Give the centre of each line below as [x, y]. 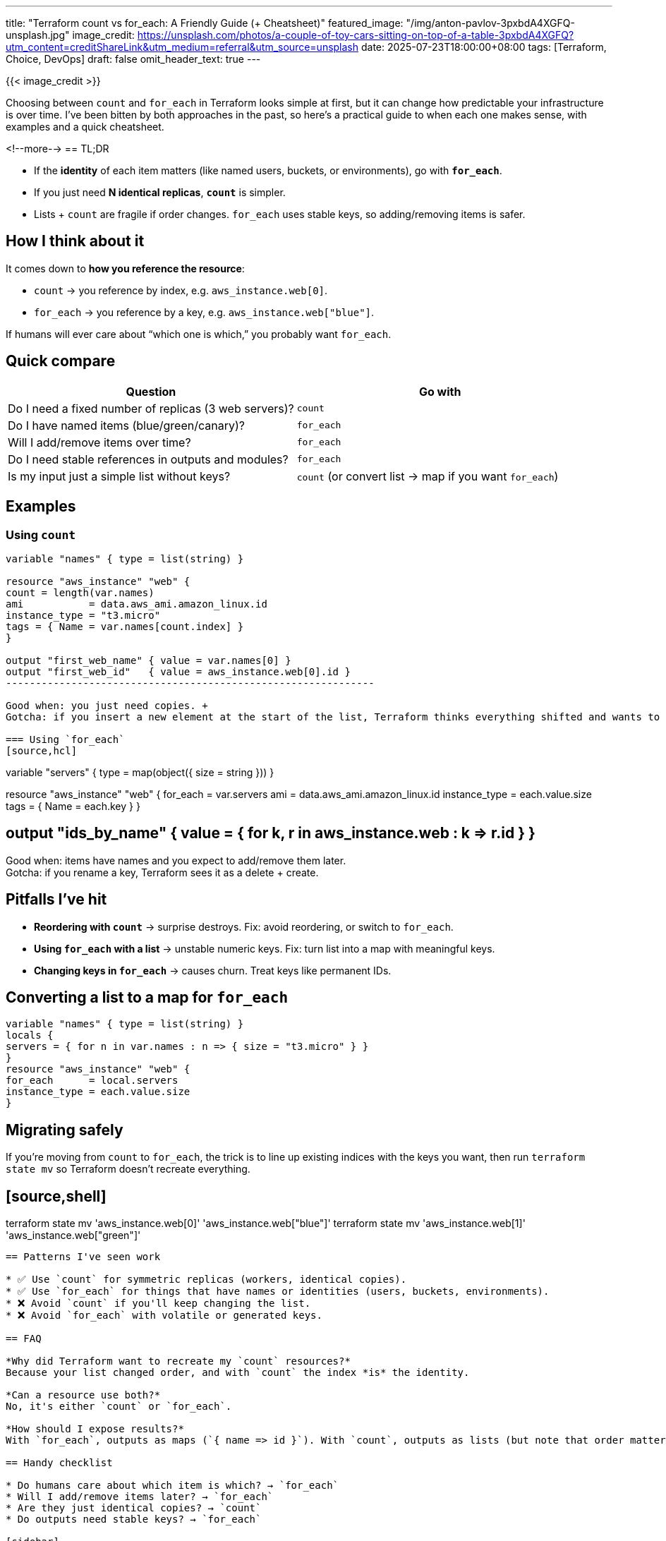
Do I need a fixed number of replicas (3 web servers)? [151, 408]
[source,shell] [56, 1196]
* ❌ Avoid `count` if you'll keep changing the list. [158, 1304]
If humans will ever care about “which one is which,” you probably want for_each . [199, 334]
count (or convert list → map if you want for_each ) [428, 476]
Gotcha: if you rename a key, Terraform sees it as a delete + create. [162, 872]
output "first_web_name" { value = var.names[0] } [149, 660]
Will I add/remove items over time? [99, 442]
